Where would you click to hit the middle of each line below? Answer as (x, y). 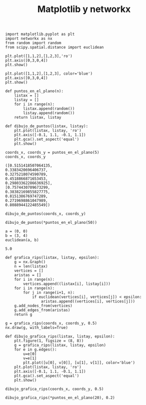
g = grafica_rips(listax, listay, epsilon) (60, 345)
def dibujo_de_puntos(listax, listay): (47, 126)
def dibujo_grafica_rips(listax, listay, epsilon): (60, 336)
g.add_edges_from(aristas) (42, 310)
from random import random (33, 43)
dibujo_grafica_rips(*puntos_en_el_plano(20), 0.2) (60, 398)
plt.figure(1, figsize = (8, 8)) (49, 341)
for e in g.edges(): (35, 350)
